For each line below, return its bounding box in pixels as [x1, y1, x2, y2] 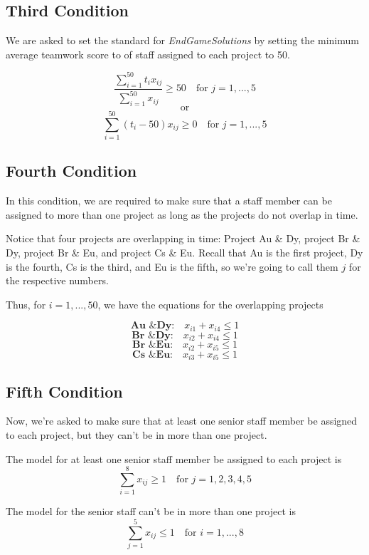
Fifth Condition [6, 380, 123, 402]
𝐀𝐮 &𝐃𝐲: [130, 321, 175, 331]
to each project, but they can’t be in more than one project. [6, 427, 267, 442]
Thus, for [6, 296, 46, 311]
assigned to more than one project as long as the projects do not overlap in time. [6, 207, 358, 222]
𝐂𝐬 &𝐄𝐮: [132, 349, 173, 360]
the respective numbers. [6, 273, 109, 288]
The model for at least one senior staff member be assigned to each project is [6, 451, 342, 466]
